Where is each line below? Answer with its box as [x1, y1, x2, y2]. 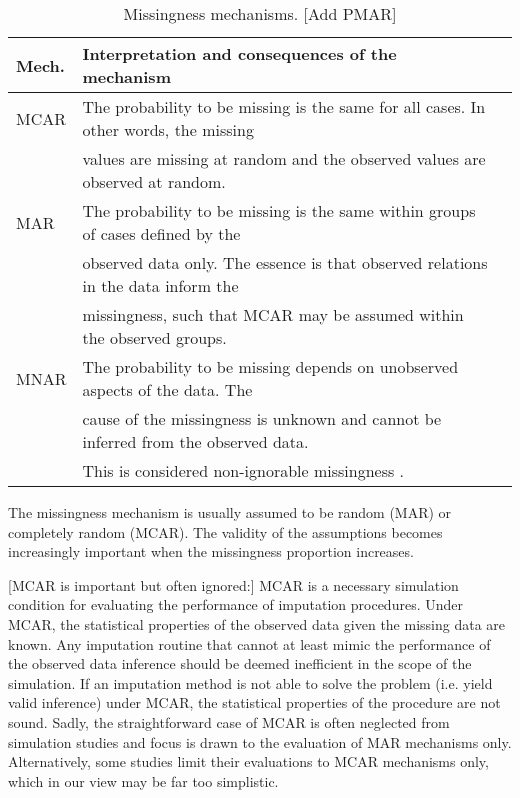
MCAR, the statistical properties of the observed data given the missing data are [8, 613, 506, 634]
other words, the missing [82, 118, 254, 141]
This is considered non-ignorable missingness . [82, 459, 405, 482]
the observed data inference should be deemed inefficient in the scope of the [8, 653, 472, 674]
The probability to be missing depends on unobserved [82, 355, 459, 378]
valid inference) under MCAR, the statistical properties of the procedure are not [8, 692, 501, 713]
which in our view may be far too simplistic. [8, 770, 279, 791]
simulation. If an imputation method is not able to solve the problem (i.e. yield [8, 672, 493, 693]
